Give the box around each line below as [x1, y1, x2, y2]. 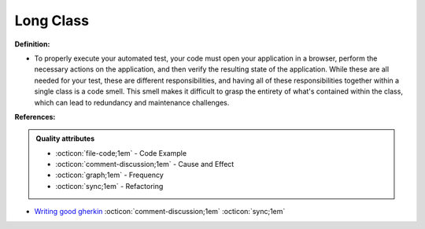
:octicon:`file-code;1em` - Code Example [55, 148, 187, 157]
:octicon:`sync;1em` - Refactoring [55, 181, 164, 190]
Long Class [14, 12, 90, 29]
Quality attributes [35, 134, 94, 143]
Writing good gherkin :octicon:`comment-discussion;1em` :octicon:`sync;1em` [34, 207, 286, 216]
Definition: [14, 39, 50, 49]
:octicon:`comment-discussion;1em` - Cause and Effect [55, 160, 235, 169]
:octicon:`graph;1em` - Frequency [55, 170, 164, 180]
